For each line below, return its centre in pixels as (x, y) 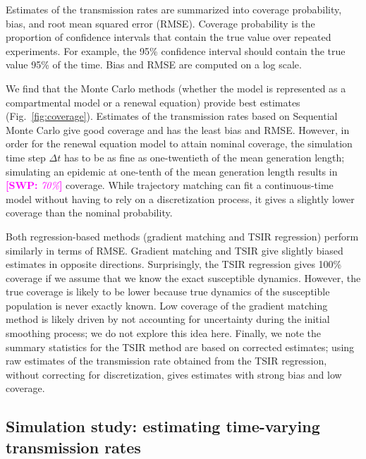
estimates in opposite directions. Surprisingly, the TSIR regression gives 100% (174, 264)
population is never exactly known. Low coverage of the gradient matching (167, 305)
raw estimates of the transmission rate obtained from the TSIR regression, (166, 361)
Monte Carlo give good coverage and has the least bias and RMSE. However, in (178, 129)
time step (26, 157)
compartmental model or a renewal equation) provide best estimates (153, 102)
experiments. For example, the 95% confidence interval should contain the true (176, 50)
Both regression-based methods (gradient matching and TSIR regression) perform (182, 236)
